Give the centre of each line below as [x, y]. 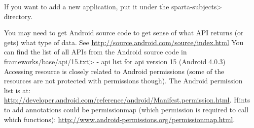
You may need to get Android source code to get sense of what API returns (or [124, 33]
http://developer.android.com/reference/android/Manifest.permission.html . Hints [127, 100]
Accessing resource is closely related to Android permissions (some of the [114, 71]
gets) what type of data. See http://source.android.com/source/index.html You [124, 42]
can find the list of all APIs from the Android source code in [95, 52]
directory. [18, 16]
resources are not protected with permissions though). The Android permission [123, 81]
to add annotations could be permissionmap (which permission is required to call [126, 109]
